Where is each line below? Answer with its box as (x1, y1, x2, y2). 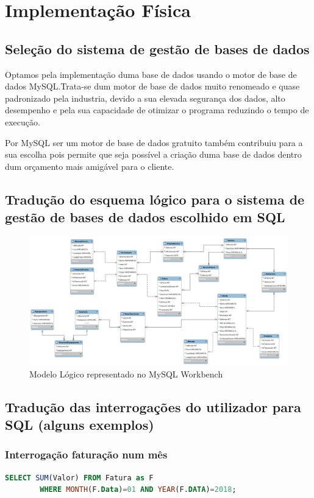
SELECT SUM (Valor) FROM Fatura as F (5, 473, 154, 482)
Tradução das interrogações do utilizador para (5, 397, 301, 416)
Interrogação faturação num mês (5, 447, 168, 462)
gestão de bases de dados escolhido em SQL (5, 208, 285, 226)
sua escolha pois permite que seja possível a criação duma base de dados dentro (5, 148, 302, 161)
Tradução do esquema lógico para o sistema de (5, 189, 305, 208)
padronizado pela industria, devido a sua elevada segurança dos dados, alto (5, 91, 285, 104)
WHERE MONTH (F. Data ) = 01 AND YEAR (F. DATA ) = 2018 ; (40, 485, 237, 494)
